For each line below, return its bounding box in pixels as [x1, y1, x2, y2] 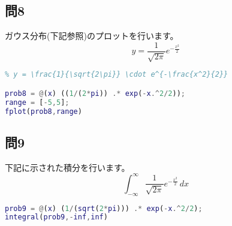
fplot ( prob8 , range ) [5, 107, 82, 116]
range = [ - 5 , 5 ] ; [5, 98, 70, 107]
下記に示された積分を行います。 [5, 161, 130, 173]
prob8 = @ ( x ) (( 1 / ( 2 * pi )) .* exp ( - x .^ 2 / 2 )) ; [5, 89, 185, 98]
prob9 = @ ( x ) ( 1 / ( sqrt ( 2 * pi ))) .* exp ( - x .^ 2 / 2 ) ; [5, 204, 203, 213]
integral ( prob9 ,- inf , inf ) [5, 213, 108, 222]
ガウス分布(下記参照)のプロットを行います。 [5, 29, 179, 42]
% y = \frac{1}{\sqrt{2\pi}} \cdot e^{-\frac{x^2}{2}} [5, 70, 228, 79]
